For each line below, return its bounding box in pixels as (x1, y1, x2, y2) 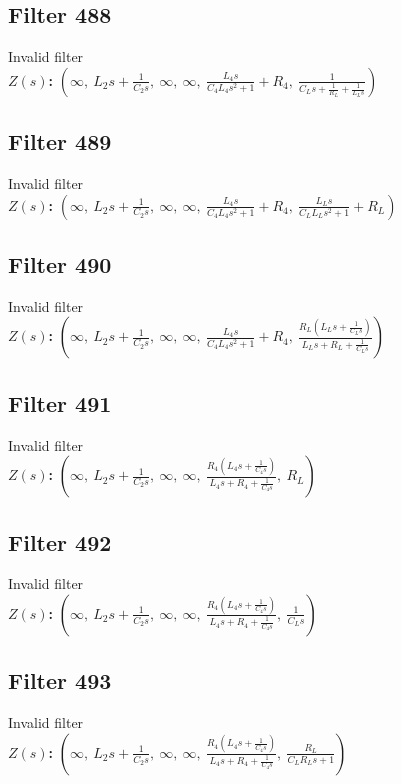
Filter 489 (8, 126, 112, 157)
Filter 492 (8, 526, 112, 557)
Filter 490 (8, 248, 112, 279)
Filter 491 (8, 387, 112, 418)
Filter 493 (8, 665, 112, 696)
